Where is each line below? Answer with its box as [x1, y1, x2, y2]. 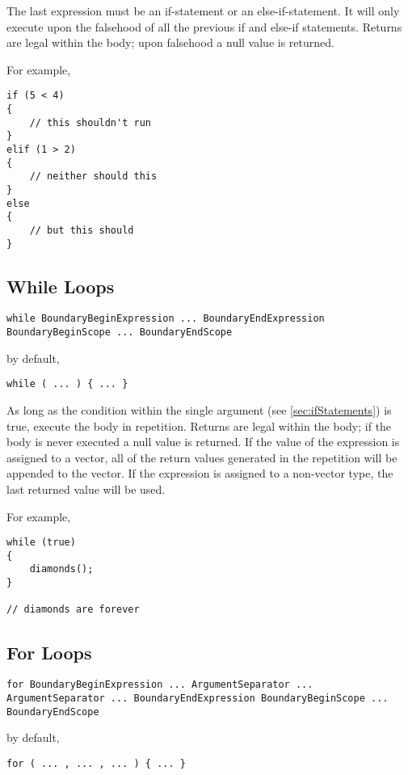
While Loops [6, 273, 115, 298]
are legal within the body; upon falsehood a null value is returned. [6, 34, 334, 51]
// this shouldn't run [29, 116, 151, 128]
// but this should [29, 224, 134, 236]
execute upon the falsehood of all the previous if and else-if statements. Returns [6, 18, 402, 35]
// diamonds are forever [6, 604, 140, 616]
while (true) [6, 537, 76, 549]
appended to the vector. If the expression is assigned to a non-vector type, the [6, 465, 393, 482]
